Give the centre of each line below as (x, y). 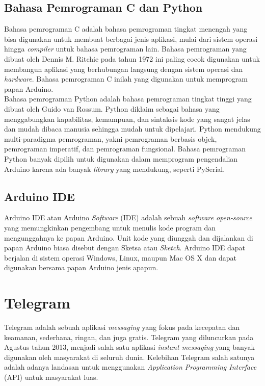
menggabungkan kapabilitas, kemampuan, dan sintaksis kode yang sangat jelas (127, 119)
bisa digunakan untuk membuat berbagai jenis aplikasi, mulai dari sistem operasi (131, 38)
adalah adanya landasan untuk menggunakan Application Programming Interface (130, 367)
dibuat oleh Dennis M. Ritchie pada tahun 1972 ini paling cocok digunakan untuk (132, 58)
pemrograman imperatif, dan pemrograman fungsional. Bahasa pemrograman (125, 149)
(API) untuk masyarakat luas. (51, 377)
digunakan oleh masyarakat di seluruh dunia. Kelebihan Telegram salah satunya (129, 357)
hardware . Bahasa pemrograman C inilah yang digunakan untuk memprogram (126, 79)
